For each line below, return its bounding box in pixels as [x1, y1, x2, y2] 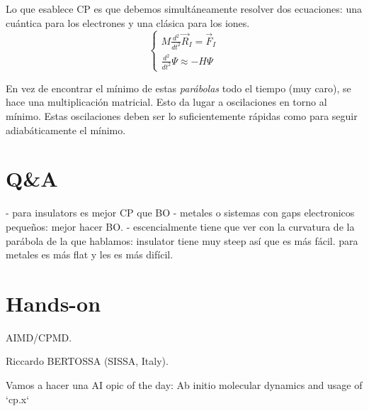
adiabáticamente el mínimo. [6, 122, 126, 137]
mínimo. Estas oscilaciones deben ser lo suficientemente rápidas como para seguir [6, 109, 358, 123]
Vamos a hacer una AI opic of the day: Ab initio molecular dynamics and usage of [6, 378, 363, 392]
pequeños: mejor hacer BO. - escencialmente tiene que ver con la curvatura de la [6, 219, 355, 234]
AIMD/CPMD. [6, 329, 72, 344]
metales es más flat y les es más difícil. [6, 247, 174, 262]
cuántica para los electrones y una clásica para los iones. [6, 15, 250, 30]
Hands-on [6, 288, 101, 317]
